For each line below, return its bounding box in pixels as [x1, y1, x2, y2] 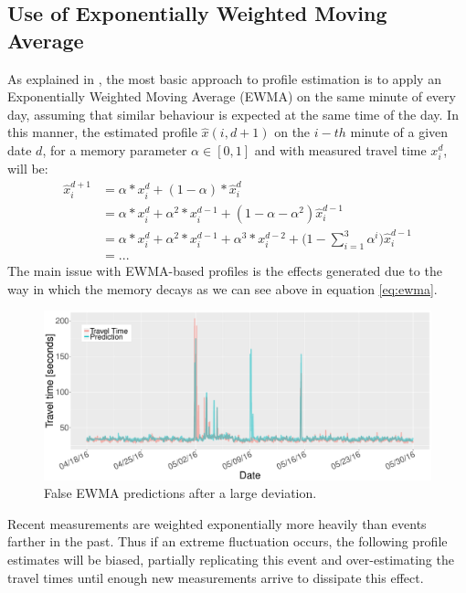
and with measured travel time [254, 140, 427, 159]
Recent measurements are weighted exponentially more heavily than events [7, 514, 427, 533]
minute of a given [350, 122, 449, 142]
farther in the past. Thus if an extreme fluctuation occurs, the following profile [7, 532, 448, 551]
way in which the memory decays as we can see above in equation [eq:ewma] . [7, 279, 438, 298]
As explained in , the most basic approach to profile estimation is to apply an [7, 69, 441, 88]
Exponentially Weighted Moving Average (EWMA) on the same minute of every [7, 87, 456, 106]
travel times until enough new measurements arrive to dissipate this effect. [7, 567, 424, 587]
